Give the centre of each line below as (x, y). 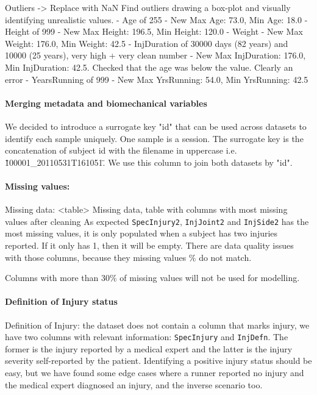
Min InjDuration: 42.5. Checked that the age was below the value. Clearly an (149, 67)
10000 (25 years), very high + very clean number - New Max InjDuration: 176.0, (155, 55)
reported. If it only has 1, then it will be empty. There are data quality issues (149, 245)
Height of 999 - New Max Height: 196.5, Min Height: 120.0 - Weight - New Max (154, 31)
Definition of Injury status (61, 301)
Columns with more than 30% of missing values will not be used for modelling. (152, 278)
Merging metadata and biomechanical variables (106, 103)
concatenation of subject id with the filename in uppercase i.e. (121, 150)
